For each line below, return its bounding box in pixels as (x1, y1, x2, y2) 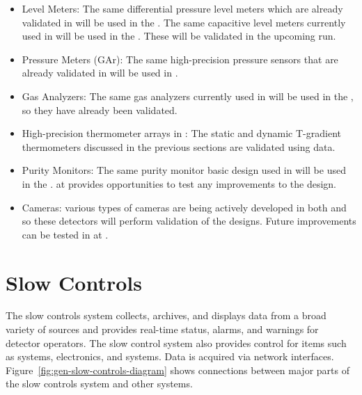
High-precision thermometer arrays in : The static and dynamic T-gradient (22, 126, 341, 140)
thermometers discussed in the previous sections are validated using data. (22, 139, 336, 154)
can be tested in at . (22, 227, 109, 241)
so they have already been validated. (22, 102, 178, 117)
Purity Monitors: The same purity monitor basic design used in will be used (22, 163, 346, 177)
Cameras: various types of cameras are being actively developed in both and (22, 200, 347, 214)
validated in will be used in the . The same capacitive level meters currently (22, 15, 346, 29)
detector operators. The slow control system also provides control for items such (6, 335, 347, 350)
